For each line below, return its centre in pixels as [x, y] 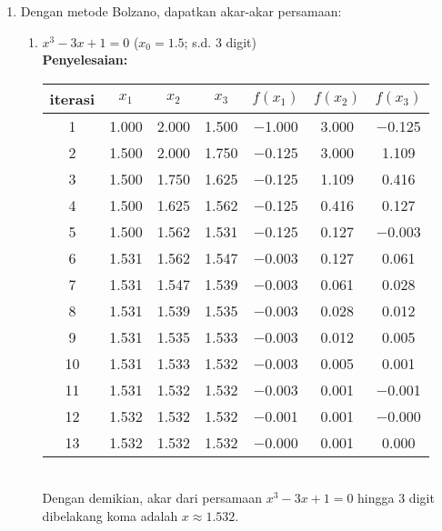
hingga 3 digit [396, 498]
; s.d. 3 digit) [221, 41]
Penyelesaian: [85, 60]
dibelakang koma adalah [110, 515]
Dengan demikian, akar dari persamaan [152, 498]
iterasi [72, 98]
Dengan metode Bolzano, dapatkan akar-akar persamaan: [181, 11]
